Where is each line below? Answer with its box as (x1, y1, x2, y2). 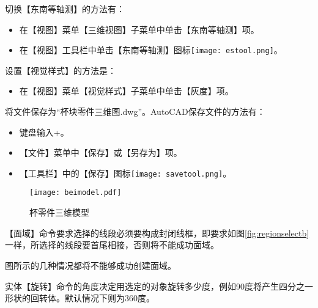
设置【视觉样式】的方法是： (5, 64, 116, 76)
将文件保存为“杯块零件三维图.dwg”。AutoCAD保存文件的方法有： (5, 105, 265, 118)
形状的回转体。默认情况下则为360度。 (5, 291, 155, 304)
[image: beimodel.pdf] (29, 188, 122, 197)
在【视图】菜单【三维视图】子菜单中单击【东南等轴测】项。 (19, 23, 259, 35)
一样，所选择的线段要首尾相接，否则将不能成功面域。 (5, 238, 219, 251)
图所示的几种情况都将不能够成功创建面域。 (5, 258, 176, 271)
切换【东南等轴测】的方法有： (5, 2, 125, 15)
